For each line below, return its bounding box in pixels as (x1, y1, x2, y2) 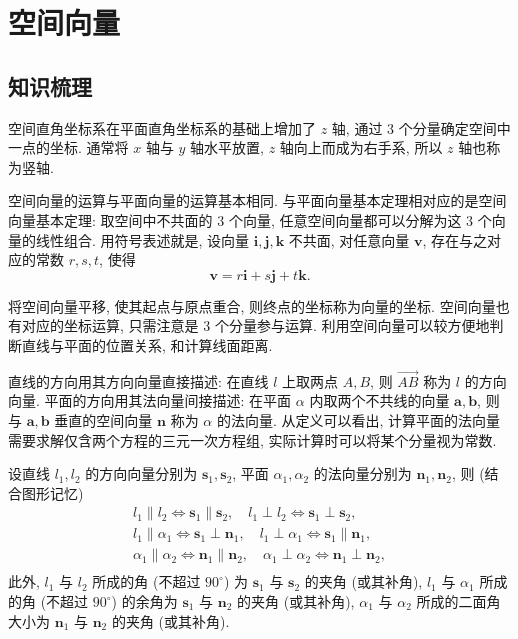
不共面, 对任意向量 (288, 229, 410, 250)
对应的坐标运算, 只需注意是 (21, 315, 199, 336)
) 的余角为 (111, 591, 178, 612)
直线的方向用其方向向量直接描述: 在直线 (8, 370, 269, 391)
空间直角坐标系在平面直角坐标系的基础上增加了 (8, 117, 316, 138)
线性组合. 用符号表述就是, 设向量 (35, 229, 250, 250)
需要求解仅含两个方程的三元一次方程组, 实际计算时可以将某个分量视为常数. (8, 429, 497, 450)
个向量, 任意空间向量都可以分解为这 (228, 209, 462, 230)
